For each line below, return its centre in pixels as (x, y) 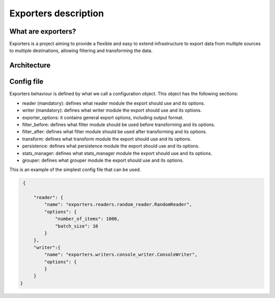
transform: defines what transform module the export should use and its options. (107, 139)
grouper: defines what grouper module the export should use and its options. (103, 160)
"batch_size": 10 (77, 226)
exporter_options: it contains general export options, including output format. (103, 117)
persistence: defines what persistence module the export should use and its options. (111, 146)
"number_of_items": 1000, (87, 219)
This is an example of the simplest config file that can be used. (75, 170)
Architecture (30, 66)
